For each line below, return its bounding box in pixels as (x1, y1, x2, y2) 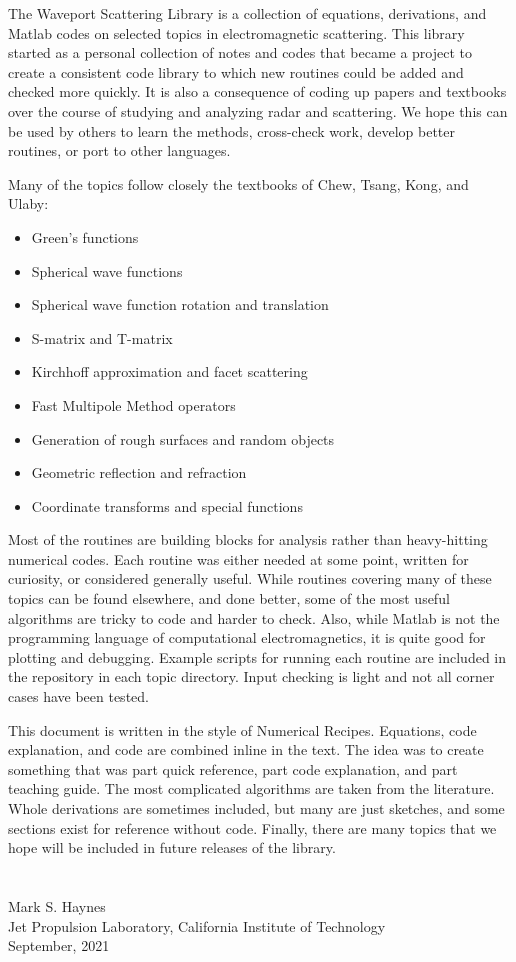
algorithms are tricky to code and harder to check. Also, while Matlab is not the (8, 607, 500, 628)
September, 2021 (8, 935, 110, 956)
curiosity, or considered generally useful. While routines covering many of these (8, 568, 492, 589)
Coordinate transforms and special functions (31, 495, 303, 516)
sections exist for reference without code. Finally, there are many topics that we (8, 817, 497, 838)
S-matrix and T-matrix (31, 327, 173, 348)
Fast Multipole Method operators (31, 394, 236, 415)
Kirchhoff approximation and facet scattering (31, 361, 308, 382)
